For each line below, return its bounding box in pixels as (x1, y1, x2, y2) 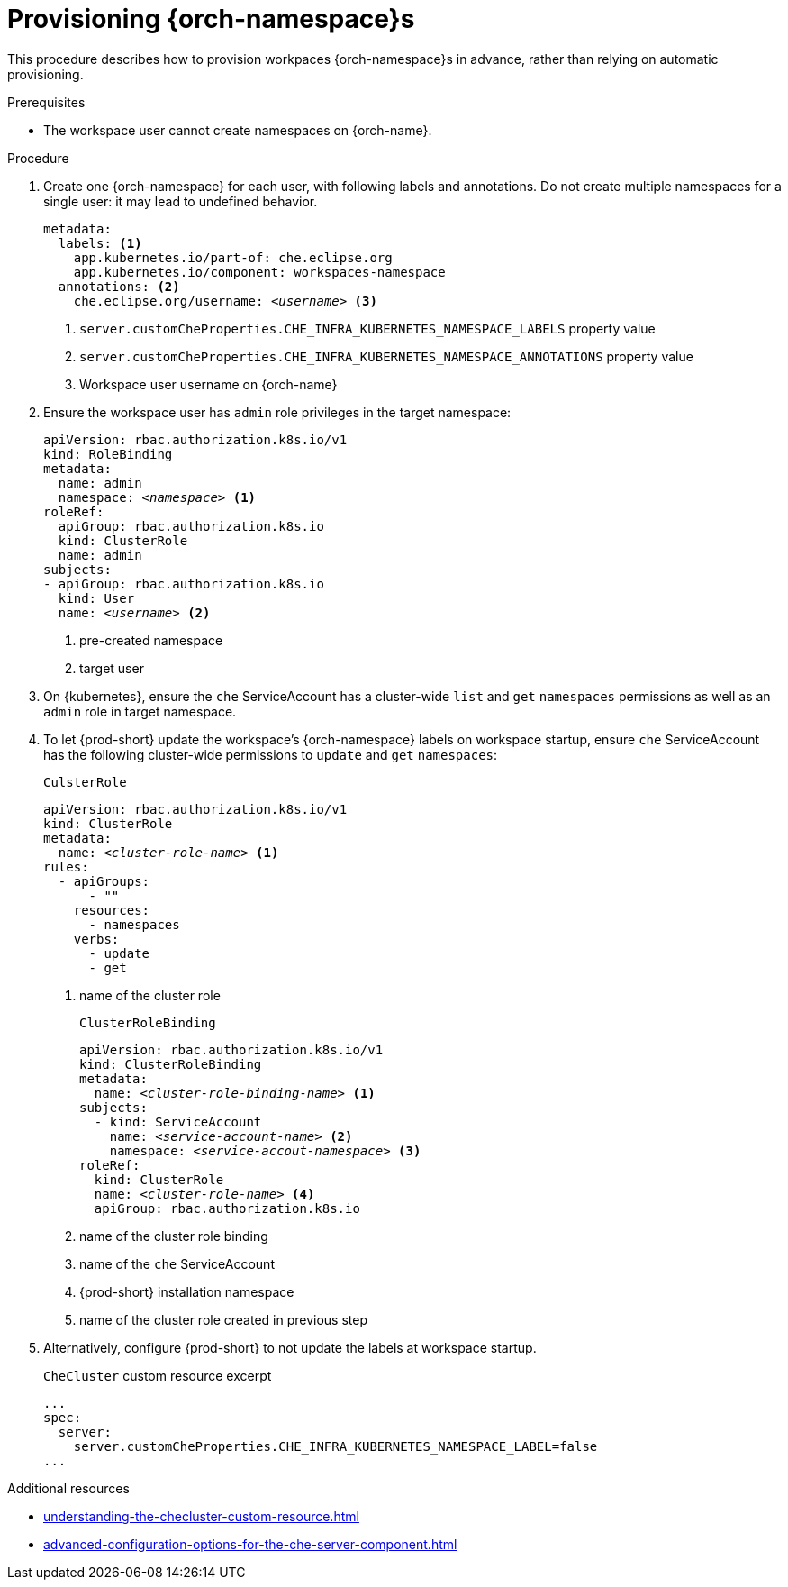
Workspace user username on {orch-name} (79, 376, 338, 392)
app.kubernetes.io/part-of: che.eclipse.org (73, 250, 393, 265)
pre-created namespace (79, 632, 223, 648)
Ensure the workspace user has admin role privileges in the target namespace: (43, 404, 512, 420)
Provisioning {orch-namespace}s (7, 4, 415, 34)
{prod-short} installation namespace (79, 1283, 294, 1300)
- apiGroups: (58, 873, 150, 889)
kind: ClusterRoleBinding (79, 1056, 262, 1072)
